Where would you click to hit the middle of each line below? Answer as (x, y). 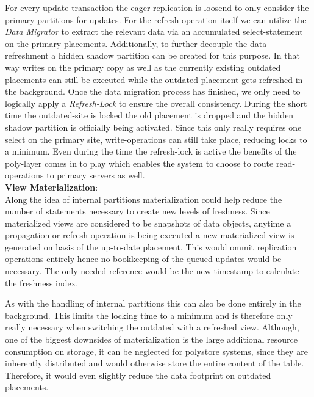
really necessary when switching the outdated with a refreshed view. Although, (152, 327)
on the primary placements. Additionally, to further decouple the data (136, 43)
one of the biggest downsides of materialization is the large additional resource (152, 339)
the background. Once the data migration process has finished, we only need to (153, 91)
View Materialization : (52, 187)
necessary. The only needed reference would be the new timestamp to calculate (152, 271)
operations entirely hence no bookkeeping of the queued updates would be (143, 259)
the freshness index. (42, 282)
